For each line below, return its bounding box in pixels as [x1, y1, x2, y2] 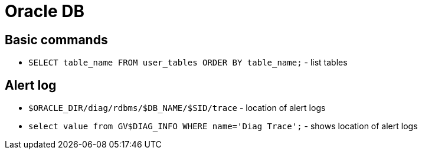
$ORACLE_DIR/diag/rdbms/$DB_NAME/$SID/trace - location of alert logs [28, 103, 326, 113]
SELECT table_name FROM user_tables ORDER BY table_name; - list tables [28, 57, 348, 68]
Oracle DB [5, 1, 84, 21]
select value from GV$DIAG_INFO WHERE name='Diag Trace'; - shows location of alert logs [28, 121, 418, 132]
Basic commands [5, 32, 108, 47]
